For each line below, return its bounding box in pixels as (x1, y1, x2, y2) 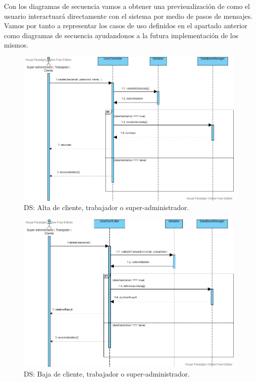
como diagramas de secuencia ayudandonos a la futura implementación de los (4, 30, 239, 40)
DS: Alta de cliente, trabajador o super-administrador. (24, 202, 189, 213)
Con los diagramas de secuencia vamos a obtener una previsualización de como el (4, 1, 250, 11)
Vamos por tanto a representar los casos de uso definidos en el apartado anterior (4, 20, 248, 31)
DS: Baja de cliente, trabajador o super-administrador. (24, 368, 190, 379)
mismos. (4, 40, 29, 50)
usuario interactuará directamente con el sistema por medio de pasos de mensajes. (4, 10, 253, 21)
